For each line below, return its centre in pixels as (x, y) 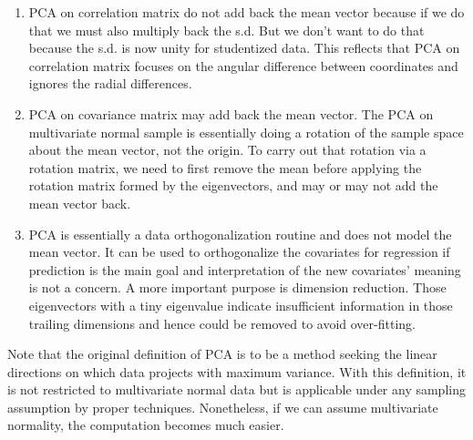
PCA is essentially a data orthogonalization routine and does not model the (240, 234)
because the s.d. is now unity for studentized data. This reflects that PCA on (244, 48)
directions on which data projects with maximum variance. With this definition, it (237, 371)
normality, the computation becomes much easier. (146, 425)
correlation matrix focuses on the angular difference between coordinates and (243, 65)
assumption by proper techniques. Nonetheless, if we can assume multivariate (223, 407)
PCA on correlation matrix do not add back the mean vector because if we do (247, 12)
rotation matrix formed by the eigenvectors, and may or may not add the (233, 185)
